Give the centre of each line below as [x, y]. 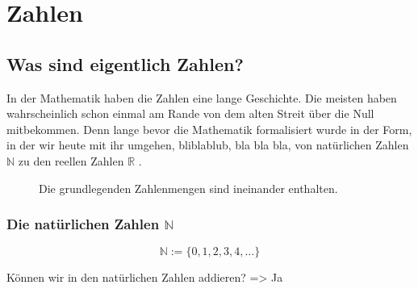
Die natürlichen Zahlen [83, 224]
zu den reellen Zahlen [71, 160]
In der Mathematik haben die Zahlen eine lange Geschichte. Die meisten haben [202, 97]
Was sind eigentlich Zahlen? [125, 63]
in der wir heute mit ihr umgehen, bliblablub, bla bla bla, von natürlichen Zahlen [208, 145]
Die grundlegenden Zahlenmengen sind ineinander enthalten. [188, 188]
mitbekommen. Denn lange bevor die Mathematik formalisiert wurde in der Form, [209, 129]
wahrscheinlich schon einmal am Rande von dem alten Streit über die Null [190, 113]
